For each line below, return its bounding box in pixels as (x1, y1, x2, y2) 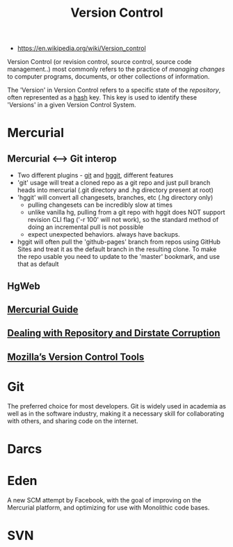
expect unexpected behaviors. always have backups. (27, 230, 180, 239)
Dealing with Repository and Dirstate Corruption (7, 327, 220, 339)
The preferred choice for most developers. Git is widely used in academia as (7, 402, 226, 410)
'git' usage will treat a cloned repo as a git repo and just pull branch (17, 179, 211, 187)
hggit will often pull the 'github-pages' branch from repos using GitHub (17, 238, 221, 246)
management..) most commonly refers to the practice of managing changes (7, 65, 225, 74)
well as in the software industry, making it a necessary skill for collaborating (7, 409, 225, 418)
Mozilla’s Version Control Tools (7, 351, 145, 363)
